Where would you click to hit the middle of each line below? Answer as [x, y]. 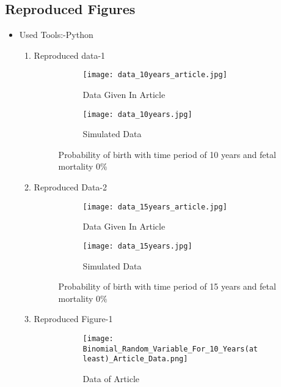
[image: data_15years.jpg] [137, 246]
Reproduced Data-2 [71, 187]
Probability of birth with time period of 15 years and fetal [167, 286]
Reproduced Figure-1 [73, 319]
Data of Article [111, 378]
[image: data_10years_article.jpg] [155, 75]
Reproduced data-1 [70, 55]
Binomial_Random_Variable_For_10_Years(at [170, 349]
